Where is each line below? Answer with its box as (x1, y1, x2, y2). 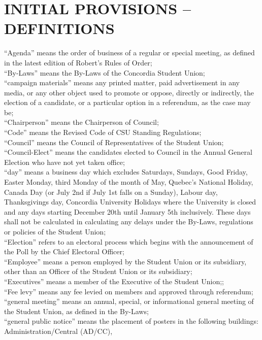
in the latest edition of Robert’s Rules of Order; (4, 57, 152, 67)
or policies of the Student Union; (4, 226, 106, 236)
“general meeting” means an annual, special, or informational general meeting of (4, 296, 254, 307)
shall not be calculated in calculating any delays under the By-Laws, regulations (4, 216, 253, 227)
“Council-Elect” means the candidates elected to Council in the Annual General (4, 147, 252, 157)
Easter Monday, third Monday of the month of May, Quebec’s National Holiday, (4, 177, 253, 187)
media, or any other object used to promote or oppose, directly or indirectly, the (4, 87, 254, 97)
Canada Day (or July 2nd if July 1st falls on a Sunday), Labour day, (4, 186, 218, 197)
